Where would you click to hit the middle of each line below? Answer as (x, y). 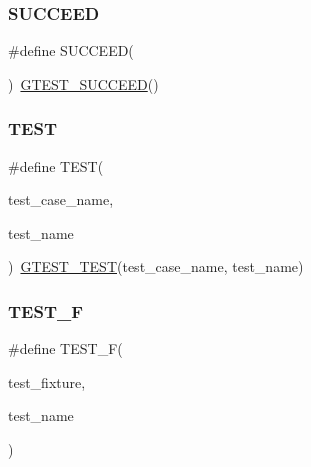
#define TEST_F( (65, 348)
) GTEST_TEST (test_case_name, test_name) (156, 266)
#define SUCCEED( (71, 50)
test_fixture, (47, 381)
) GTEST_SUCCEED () (83, 83)
